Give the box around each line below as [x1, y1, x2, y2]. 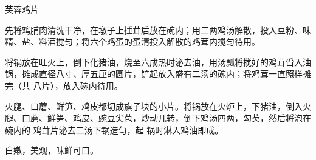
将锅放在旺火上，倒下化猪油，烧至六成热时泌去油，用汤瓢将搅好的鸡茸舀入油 [5, 55, 311, 68]
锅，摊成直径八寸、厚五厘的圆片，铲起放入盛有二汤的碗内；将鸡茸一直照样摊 [5, 67, 311, 80]
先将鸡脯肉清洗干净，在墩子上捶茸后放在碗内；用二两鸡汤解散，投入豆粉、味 [5, 23, 311, 36]
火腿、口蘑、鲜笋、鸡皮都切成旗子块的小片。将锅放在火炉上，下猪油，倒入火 [5, 99, 311, 112]
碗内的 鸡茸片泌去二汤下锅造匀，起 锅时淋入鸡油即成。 [5, 123, 224, 136]
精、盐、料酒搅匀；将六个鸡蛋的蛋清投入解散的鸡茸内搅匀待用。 [5, 35, 260, 48]
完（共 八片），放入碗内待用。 [5, 79, 123, 92]
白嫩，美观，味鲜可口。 [5, 144, 98, 156]
